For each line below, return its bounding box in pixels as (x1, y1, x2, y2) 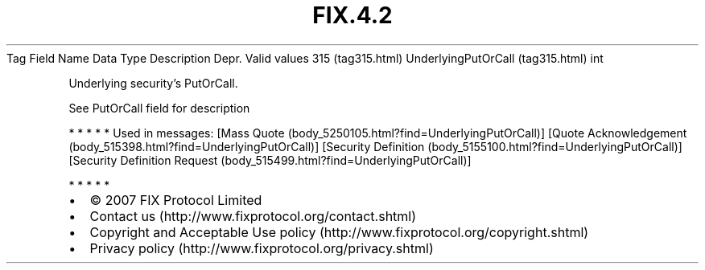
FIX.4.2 (312, 2, 393, 29)
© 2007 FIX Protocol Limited (89, 191, 262, 208)
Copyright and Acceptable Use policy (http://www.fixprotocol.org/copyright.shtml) (89, 223, 589, 240)
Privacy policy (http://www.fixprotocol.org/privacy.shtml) (89, 239, 434, 256)
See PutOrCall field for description (68, 100, 250, 115)
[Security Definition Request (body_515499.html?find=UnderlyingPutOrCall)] (68, 153, 472, 167)
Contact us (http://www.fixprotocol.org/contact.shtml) (89, 207, 417, 224)
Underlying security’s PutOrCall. (68, 76, 238, 90)
